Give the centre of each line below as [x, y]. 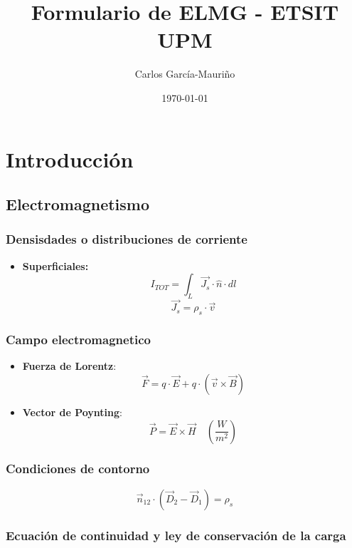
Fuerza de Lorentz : [69, 366]
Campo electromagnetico [78, 340]
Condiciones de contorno [78, 469]
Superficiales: [55, 265]
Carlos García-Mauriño [185, 74]
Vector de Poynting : [72, 412]
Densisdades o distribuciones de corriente [127, 239]
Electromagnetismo [78, 204]
